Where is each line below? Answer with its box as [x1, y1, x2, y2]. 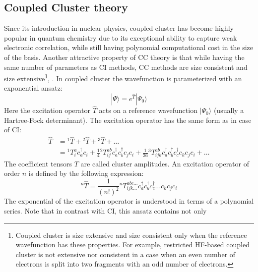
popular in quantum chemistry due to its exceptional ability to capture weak [4, 32, 237, 43]
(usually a [213, 105, 244, 115]
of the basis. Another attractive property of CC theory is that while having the [4, 52, 245, 62]
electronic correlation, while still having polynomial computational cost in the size [4, 42, 254, 53]
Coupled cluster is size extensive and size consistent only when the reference [15, 229, 247, 240]
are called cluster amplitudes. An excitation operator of [80, 158, 249, 168]
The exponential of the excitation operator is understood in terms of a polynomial [4, 196, 254, 206]
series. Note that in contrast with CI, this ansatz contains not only [4, 206, 207, 216]
